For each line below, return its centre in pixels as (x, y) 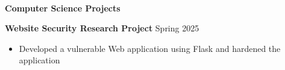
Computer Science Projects (63, 8)
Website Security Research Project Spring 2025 (102, 28)
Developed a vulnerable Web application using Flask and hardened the (150, 48)
